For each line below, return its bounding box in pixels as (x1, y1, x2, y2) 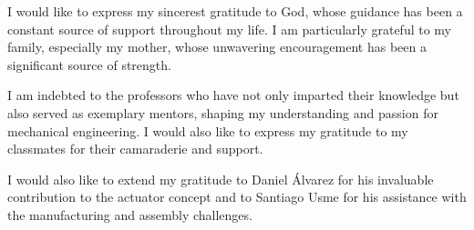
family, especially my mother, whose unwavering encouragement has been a (7, 37, 427, 56)
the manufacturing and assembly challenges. (7, 205, 252, 224)
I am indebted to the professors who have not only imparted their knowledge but (7, 85, 459, 105)
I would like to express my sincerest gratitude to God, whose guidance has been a (7, 2, 463, 20)
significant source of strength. (7, 55, 171, 74)
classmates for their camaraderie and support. (7, 139, 263, 158)
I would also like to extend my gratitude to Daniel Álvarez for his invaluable (7, 169, 434, 188)
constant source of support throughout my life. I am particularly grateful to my (7, 19, 452, 38)
